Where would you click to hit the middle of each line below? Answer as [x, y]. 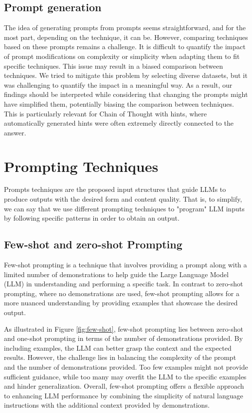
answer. [15, 132]
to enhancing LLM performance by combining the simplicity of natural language [124, 395]
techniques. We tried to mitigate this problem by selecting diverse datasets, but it [126, 75]
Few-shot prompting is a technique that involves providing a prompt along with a [126, 265]
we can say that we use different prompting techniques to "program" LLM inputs [124, 208]
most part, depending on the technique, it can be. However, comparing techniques [126, 37]
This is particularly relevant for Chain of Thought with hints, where [105, 113]
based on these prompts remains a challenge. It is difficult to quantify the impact [125, 47]
